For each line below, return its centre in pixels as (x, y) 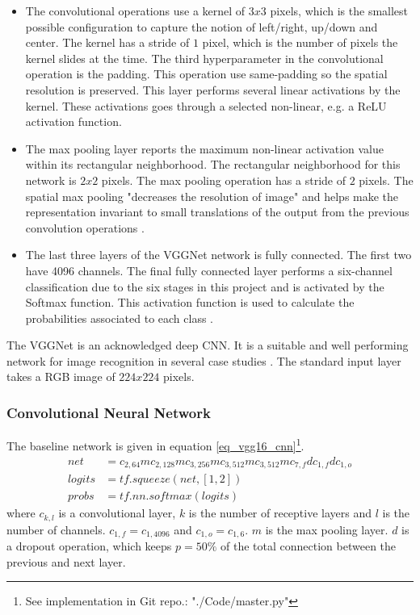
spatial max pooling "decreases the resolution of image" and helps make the (212, 196)
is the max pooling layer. (327, 529)
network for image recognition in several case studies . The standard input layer (204, 360)
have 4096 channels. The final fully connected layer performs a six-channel (209, 270)
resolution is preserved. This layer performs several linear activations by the (213, 89)
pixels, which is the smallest (339, 10)
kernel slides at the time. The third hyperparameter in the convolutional (204, 58)
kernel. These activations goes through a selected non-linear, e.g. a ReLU (206, 105)
